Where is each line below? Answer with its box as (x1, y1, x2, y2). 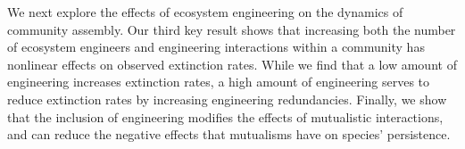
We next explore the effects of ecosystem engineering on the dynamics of (7, 3, 403, 21)
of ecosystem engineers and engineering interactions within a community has (7, 37, 425, 56)
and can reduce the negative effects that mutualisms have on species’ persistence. (7, 125, 451, 144)
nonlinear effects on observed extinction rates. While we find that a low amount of (7, 54, 457, 73)
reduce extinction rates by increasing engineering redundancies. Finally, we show (7, 89, 447, 108)
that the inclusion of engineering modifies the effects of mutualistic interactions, (7, 107, 444, 126)
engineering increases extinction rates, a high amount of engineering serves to (7, 72, 430, 91)
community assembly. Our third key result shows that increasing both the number (7, 20, 456, 38)
